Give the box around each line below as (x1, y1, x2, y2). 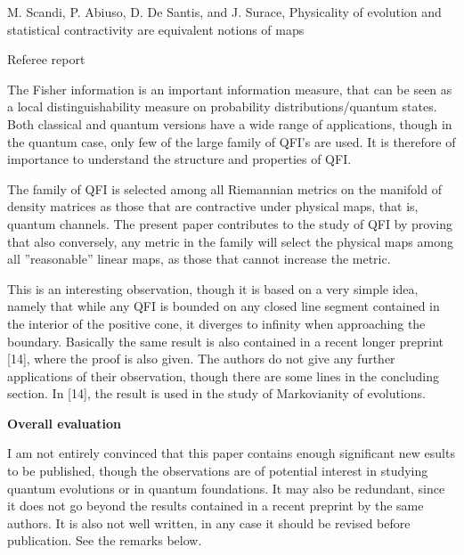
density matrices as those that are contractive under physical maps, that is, (7, 197, 419, 216)
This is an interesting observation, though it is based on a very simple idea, (7, 279, 419, 298)
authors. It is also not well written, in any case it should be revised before (7, 513, 411, 532)
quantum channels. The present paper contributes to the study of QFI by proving (7, 214, 453, 233)
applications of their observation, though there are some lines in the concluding (7, 366, 440, 385)
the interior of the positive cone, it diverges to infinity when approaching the (7, 314, 426, 332)
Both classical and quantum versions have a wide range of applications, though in (7, 114, 452, 133)
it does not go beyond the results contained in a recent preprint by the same (7, 496, 424, 515)
